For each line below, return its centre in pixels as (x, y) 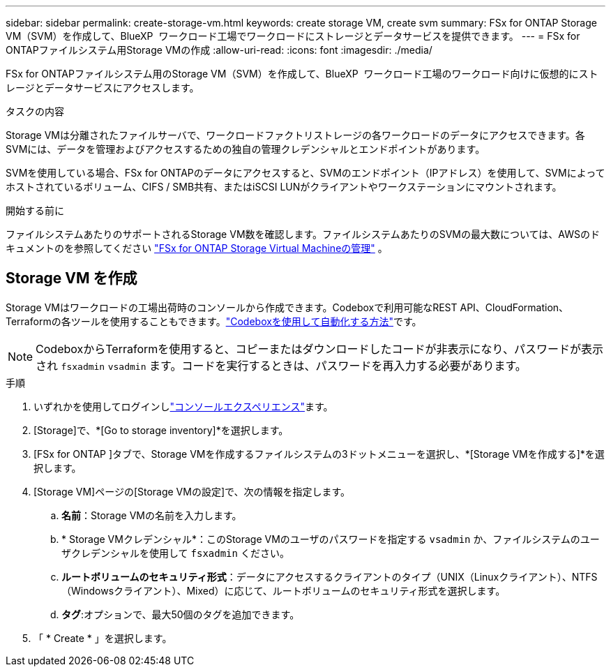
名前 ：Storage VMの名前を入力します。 (152, 515)
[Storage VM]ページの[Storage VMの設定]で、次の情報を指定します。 (192, 491)
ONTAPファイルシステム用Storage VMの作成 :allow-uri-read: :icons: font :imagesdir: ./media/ (219, 50)
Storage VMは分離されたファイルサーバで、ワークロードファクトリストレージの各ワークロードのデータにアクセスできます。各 (295, 135)
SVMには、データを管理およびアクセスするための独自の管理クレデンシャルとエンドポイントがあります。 (246, 149)
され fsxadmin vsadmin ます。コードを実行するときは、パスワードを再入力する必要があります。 (281, 365)
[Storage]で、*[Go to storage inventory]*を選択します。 (161, 430)
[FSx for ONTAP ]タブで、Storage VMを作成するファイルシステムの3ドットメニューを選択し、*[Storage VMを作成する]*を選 (319, 454)
